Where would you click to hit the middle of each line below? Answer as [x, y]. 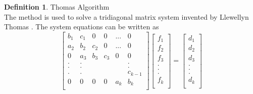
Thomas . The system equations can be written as [82, 27]
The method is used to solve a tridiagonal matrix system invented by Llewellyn [126, 16]
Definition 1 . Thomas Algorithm [57, 7]
